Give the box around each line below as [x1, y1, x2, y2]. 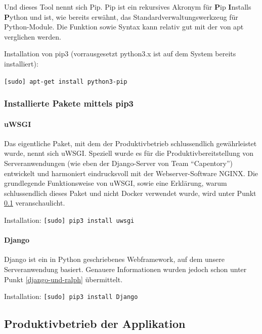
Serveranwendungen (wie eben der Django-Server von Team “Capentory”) [4, 158, 233, 169]
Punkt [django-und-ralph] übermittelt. [4, 274, 123, 284]
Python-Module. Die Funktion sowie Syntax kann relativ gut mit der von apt [4, 21, 244, 32]
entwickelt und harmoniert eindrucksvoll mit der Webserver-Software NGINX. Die [4, 168, 258, 178]
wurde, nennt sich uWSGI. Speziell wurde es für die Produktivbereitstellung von [4, 148, 254, 158]
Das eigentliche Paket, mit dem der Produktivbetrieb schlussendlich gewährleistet [4, 138, 257, 148]
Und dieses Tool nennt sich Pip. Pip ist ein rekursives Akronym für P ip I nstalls [4, 2, 251, 12]
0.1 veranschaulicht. [4, 197, 65, 208]
